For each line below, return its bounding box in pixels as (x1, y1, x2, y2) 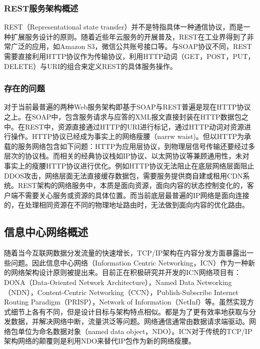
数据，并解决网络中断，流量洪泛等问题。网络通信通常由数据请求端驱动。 (10, 316, 249, 326)
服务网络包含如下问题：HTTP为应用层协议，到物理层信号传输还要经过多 (17, 140, 255, 151)
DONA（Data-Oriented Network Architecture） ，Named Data (4, 276, 194, 287)
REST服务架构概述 (4, 1, 78, 14)
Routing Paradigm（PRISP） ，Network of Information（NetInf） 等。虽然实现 (4, 296, 247, 307)
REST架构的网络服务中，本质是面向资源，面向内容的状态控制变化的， (17, 180, 247, 190)
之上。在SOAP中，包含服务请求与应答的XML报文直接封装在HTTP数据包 (4, 111, 241, 121)
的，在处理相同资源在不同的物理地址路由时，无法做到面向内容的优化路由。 (4, 199, 249, 210)
